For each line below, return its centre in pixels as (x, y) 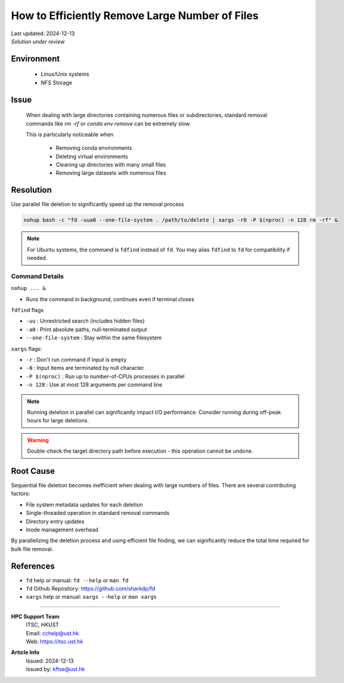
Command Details (38, 276)
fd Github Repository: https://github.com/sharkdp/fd (91, 589)
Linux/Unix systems (65, 74)
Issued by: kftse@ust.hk (55, 669)
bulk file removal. (32, 549)
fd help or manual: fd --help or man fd (77, 580)
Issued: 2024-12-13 (50, 661)
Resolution (31, 190)
